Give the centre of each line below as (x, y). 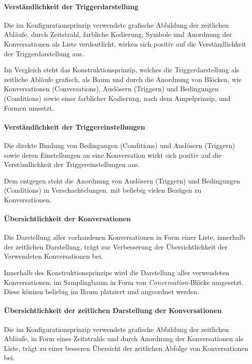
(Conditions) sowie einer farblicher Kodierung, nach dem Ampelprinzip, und (117, 98)
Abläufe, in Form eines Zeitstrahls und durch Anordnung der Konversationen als (124, 339)
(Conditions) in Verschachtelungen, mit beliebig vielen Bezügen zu (103, 190)
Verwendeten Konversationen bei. (53, 256)
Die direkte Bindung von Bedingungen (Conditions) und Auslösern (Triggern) (119, 145)
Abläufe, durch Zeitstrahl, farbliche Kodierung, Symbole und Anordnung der (118, 34)
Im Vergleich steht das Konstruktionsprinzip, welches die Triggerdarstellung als (122, 70)
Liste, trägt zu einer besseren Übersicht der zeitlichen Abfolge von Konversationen (126, 348)
